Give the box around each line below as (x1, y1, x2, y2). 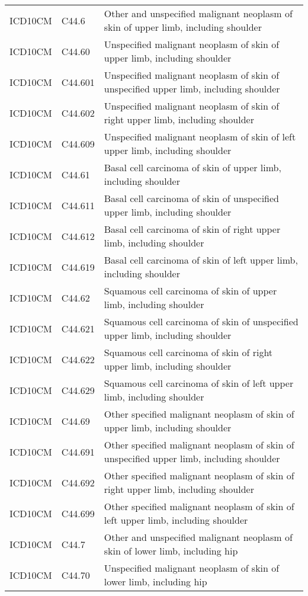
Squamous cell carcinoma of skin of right (104, 345, 273, 359)
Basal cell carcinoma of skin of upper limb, (104, 161, 281, 174)
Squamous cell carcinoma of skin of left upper (104, 376, 294, 390)
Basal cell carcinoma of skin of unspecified (104, 191, 279, 205)
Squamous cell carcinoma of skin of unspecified (104, 315, 299, 328)
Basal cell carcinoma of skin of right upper (104, 222, 281, 236)
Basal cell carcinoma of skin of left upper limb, (104, 253, 298, 267)
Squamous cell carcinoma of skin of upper (104, 284, 277, 297)
